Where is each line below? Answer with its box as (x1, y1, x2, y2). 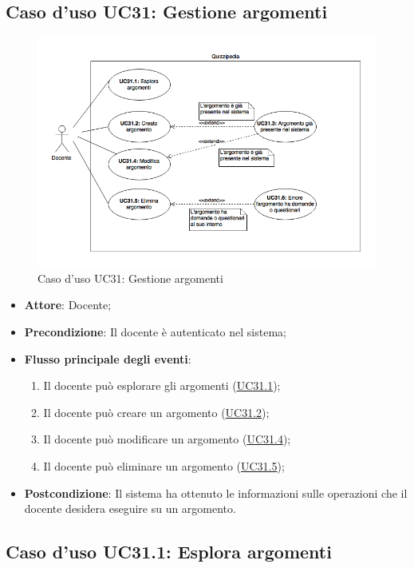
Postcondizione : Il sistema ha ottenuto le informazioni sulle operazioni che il (24, 484, 408, 501)
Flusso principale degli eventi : (24, 350, 191, 367)
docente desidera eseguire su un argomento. (24, 500, 236, 517)
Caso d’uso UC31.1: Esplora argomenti (6, 539, 332, 564)
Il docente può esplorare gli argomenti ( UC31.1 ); (43, 377, 281, 394)
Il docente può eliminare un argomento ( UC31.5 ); (43, 458, 285, 475)
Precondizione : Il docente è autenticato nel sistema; (24, 324, 286, 340)
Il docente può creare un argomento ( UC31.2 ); (43, 403, 270, 420)
